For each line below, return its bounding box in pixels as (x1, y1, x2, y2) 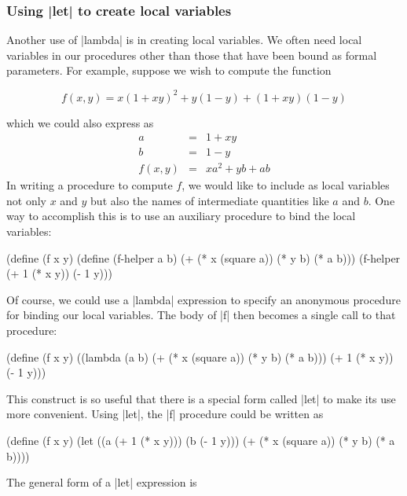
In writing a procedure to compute (6, 177, 173, 193)
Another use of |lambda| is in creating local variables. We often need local (6, 31, 362, 48)
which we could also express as (6, 114, 154, 130)
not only (6, 192, 46, 208)
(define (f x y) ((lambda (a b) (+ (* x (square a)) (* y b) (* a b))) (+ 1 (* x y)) (6, 348, 394, 365)
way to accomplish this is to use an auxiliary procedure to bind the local (6, 208, 356, 224)
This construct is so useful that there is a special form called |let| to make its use (6, 390, 396, 406)
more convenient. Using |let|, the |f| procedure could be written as (6, 406, 324, 422)
